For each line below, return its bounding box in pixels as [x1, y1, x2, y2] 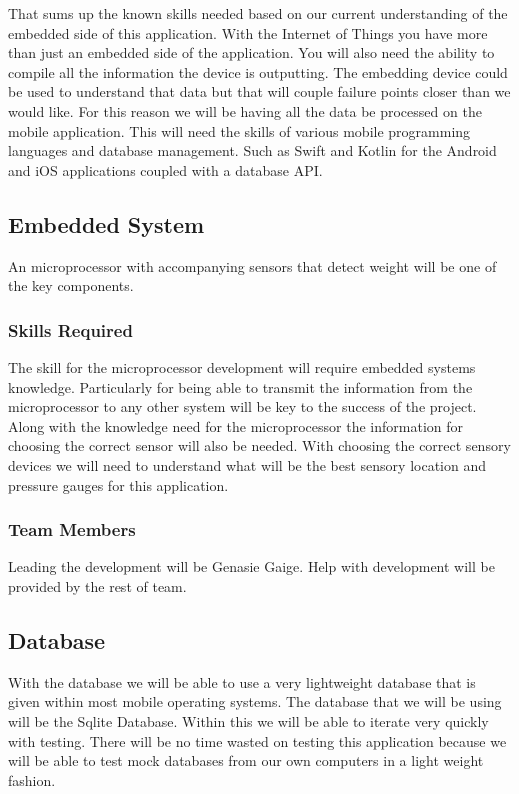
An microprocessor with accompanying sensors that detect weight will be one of [8, 255, 497, 276]
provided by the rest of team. [8, 575, 187, 596]
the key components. [8, 275, 134, 296]
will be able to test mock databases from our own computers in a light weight [8, 750, 484, 771]
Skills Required [8, 317, 133, 342]
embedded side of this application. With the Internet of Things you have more [8, 22, 488, 43]
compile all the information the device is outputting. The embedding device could [8, 61, 508, 82]
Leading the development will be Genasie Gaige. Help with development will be [8, 556, 495, 577]
